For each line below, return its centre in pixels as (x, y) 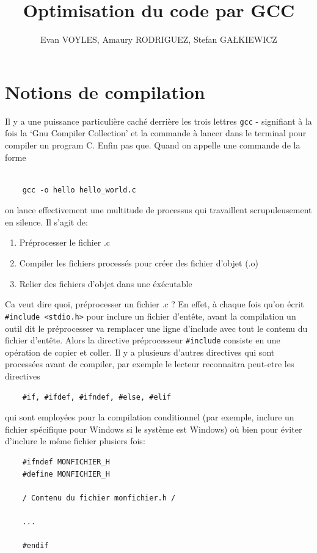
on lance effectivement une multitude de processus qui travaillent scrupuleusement (158, 210)
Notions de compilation (105, 91)
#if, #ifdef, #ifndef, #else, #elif (97, 397)
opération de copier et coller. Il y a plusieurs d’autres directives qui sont (140, 352)
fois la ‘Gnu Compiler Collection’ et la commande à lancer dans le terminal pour (156, 133)
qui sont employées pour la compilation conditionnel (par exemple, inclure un (150, 417)
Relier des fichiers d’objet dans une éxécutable (106, 283)
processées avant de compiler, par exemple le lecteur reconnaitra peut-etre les (150, 364)
